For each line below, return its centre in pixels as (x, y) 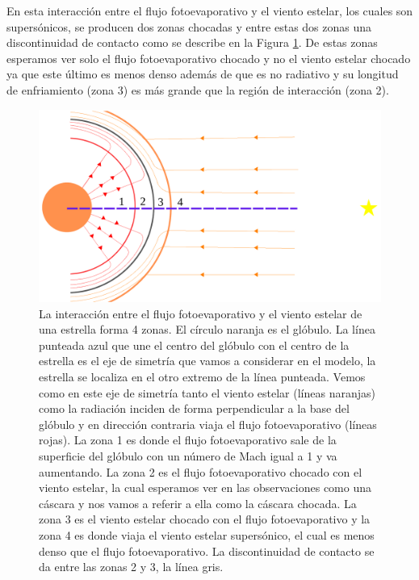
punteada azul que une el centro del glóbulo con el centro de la (194, 345)
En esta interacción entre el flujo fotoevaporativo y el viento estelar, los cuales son (210, 11)
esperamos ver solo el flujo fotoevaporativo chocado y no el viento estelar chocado (209, 58)
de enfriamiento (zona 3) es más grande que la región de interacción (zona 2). (198, 89)
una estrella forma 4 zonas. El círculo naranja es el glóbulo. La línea (207, 329)
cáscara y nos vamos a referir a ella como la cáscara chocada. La (198, 503)
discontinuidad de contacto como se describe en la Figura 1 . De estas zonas (192, 42)
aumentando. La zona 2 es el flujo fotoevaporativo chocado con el (201, 471)
